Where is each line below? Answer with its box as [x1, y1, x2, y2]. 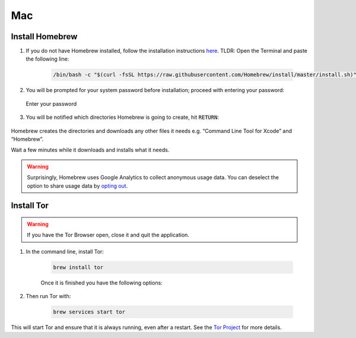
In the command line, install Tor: [26, 248, 104, 255]
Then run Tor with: [26, 293, 71, 300]
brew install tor [53, 264, 104, 270]
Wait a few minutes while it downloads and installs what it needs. [11, 146, 170, 154]
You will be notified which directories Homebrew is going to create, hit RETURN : [26, 113, 220, 121]
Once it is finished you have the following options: [40, 279, 163, 286]
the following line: [26, 55, 69, 62]
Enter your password [26, 100, 77, 107]
